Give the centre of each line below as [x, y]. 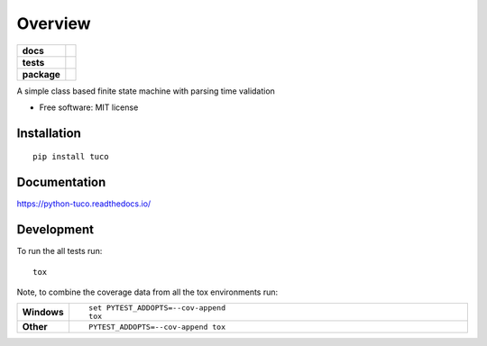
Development [55, 230]
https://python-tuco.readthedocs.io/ [84, 204]
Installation [49, 133]
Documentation [61, 182]
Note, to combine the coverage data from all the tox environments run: [147, 292]
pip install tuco [71, 157]
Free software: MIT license [89, 107]
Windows [43, 313]
